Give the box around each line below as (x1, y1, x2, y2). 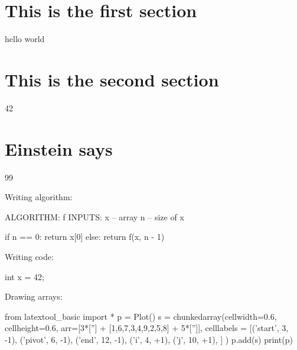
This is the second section (5, 67, 219, 91)
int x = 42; (5, 270, 44, 282)
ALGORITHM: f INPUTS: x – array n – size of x (5, 210, 184, 223)
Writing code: (5, 250, 54, 262)
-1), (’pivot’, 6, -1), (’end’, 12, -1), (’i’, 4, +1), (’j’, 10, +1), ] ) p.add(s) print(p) (5, 333, 293, 345)
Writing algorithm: (5, 191, 73, 203)
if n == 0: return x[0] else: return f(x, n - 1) (5, 230, 165, 243)
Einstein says (5, 136, 113, 160)
